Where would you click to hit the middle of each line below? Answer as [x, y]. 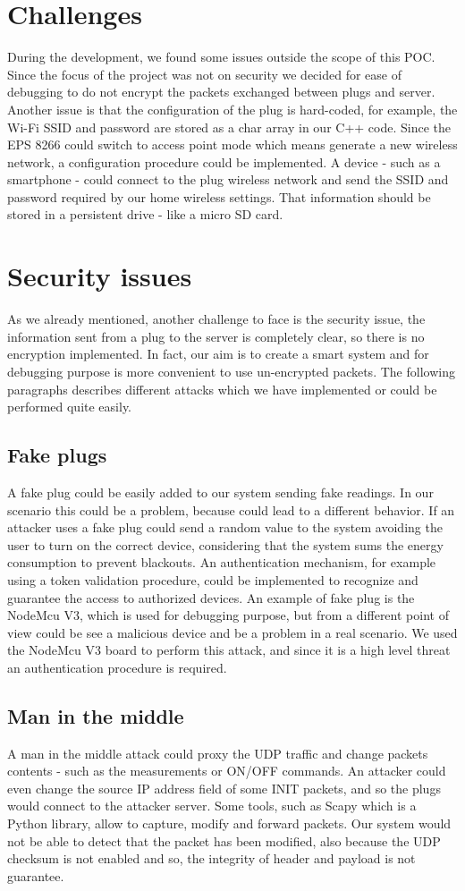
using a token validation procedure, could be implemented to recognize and [213, 579]
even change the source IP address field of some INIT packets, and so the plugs [224, 788]
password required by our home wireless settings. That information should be [219, 196]
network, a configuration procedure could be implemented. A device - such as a [224, 161]
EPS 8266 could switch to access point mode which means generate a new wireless [232, 144]
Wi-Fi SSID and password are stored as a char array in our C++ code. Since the [229, 127]
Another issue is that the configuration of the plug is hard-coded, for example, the [232, 109]
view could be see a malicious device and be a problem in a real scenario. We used [232, 632]
